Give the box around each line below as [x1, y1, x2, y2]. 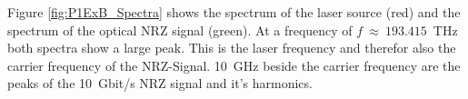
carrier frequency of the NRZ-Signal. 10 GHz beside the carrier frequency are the [7, 55, 461, 74]
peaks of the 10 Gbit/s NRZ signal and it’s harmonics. [7, 74, 313, 93]
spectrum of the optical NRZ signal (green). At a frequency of [7, 20, 353, 39]
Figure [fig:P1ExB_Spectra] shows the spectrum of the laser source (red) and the [7, 3, 461, 21]
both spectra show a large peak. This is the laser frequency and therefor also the [7, 38, 456, 57]
